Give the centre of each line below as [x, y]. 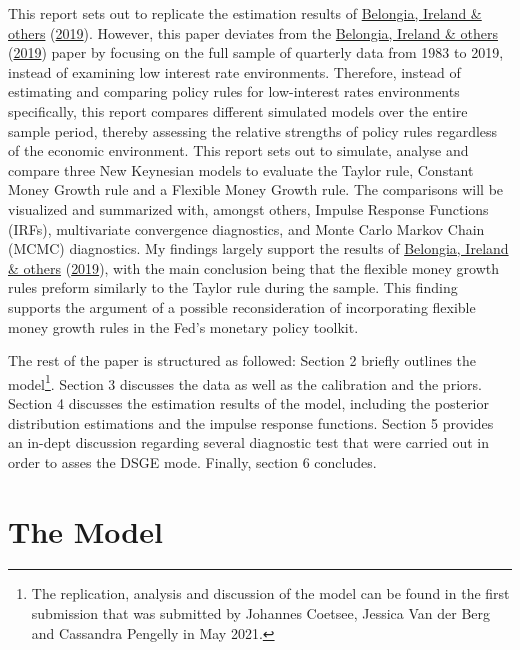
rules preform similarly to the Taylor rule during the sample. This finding [233, 287]
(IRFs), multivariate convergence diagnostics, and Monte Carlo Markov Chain [246, 228]
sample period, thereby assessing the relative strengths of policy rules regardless [253, 130]
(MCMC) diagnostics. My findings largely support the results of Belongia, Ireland [258, 248]
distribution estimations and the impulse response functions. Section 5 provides [251, 422]
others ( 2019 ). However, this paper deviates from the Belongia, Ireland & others [253, 32]
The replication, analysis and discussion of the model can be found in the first [270, 593]
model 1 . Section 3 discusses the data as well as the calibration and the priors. [245, 382]
